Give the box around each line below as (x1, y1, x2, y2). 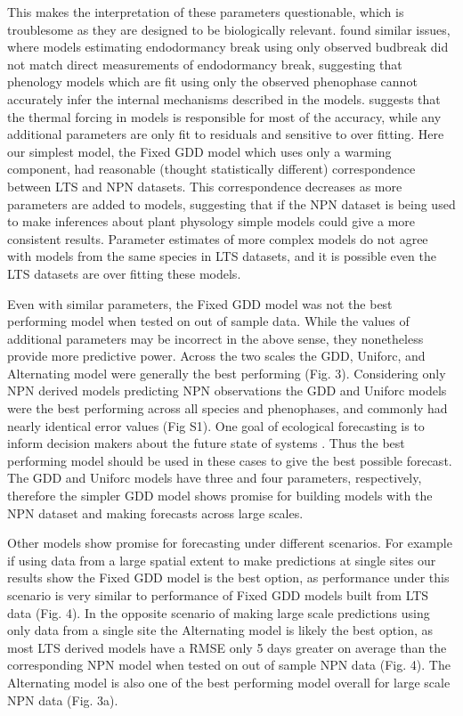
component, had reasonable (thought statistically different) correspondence (7, 159, 416, 178)
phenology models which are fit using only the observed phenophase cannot (7, 72, 418, 91)
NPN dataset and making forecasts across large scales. (7, 503, 304, 522)
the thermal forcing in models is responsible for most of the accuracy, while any (7, 107, 442, 126)
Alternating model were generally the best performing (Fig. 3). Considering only (7, 363, 446, 382)
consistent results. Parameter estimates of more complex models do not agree (7, 229, 428, 248)
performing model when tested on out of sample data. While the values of (7, 312, 410, 330)
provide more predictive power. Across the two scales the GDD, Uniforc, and (7, 346, 426, 365)
